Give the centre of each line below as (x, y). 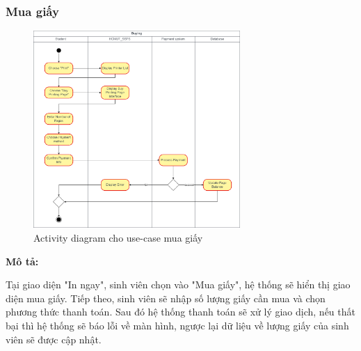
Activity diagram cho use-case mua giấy (118, 237)
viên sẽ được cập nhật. (54, 339)
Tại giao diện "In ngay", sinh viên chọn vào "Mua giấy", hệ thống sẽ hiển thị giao (178, 284)
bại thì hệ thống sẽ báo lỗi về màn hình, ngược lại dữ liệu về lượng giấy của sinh (177, 325)
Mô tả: (22, 261)
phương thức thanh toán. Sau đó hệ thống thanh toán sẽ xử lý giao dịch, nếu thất (180, 312)
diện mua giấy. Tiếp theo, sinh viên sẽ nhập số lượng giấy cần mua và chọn (166, 298)
